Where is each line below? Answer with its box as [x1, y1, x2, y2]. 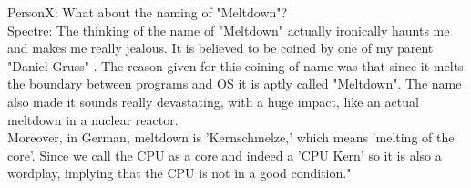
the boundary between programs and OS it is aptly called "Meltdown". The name [7, 74, 462, 93]
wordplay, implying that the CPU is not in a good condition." [7, 163, 352, 183]
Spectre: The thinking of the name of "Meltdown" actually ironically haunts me [7, 20, 450, 39]
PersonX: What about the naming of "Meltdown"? [7, 3, 288, 21]
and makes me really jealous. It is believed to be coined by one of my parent [7, 38, 434, 57]
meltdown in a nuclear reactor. [7, 110, 179, 129]
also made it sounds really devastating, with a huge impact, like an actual [7, 91, 419, 110]
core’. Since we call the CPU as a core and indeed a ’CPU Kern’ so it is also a [7, 145, 442, 164]
